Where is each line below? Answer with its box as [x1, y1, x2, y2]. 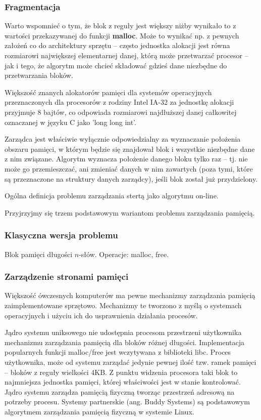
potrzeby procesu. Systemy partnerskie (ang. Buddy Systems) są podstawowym [5, 396, 250, 407]
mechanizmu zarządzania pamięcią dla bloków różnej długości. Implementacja [5, 337, 244, 347]
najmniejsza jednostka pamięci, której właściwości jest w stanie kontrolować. [5, 376, 241, 387]
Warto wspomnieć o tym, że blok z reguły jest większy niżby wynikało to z [5, 20, 236, 31]
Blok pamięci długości [5, 248, 73, 259]
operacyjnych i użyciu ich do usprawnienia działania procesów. [5, 310, 198, 320]
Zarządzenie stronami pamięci [5, 270, 129, 283]
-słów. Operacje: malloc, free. [79, 248, 169, 259]
